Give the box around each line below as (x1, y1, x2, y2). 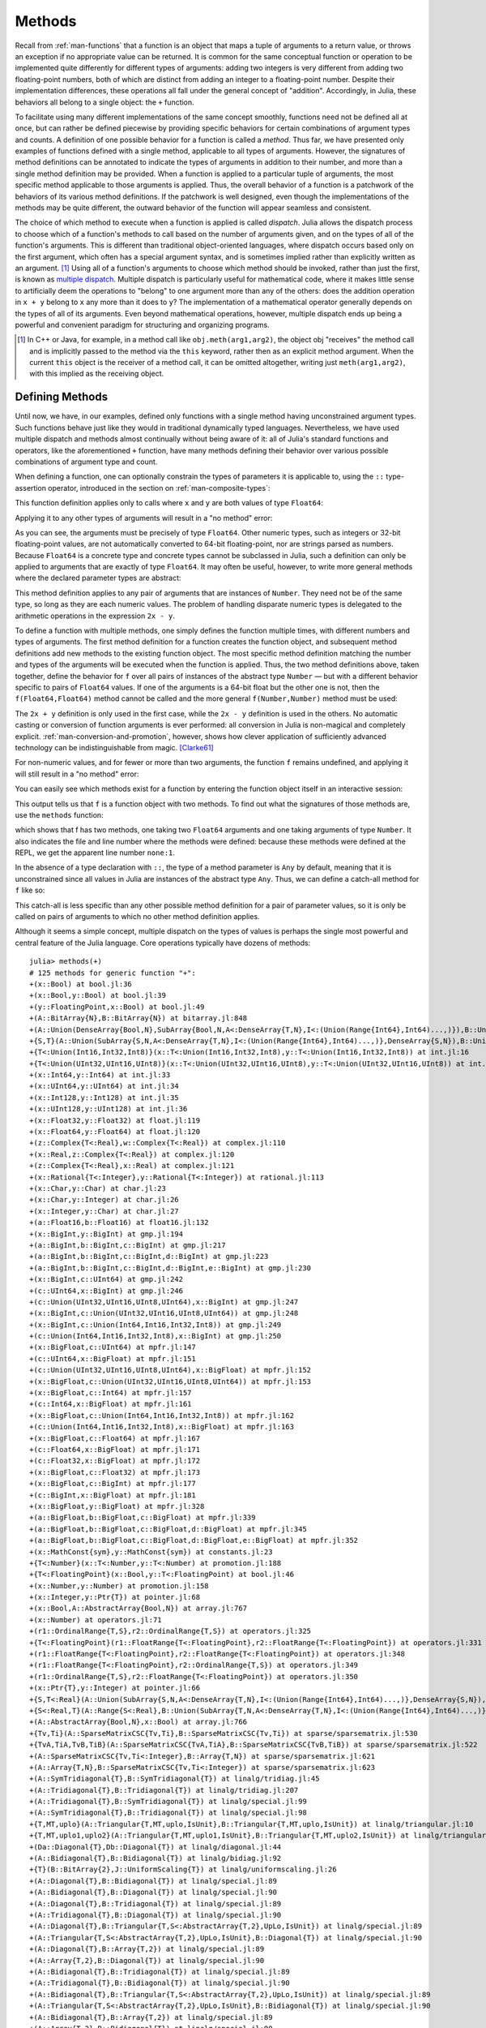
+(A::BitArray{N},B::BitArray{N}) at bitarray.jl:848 (29, 1014, 247, 1023)
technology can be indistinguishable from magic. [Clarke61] (15, 742, 214, 752)
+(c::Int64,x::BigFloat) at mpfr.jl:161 (29, 1399, 192, 1409)
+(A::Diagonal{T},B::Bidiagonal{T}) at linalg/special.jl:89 (29, 1876, 277, 1885)
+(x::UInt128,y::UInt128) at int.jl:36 (29, 1104, 188, 1114)
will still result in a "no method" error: (15, 769, 139, 779)
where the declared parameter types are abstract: (15, 573, 181, 583)
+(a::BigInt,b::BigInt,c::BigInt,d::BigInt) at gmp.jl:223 (29, 1252, 269, 1261)
